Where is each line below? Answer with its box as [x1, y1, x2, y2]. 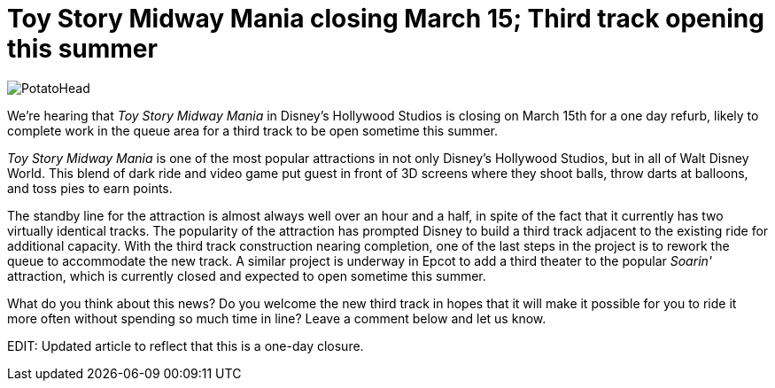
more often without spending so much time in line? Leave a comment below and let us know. [7, 310, 546, 326]
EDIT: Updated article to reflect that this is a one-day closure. [7, 338, 364, 353]
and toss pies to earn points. [7, 180, 173, 196]
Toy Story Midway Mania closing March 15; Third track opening [7, 4, 764, 34]
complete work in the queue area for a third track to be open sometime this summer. [7, 122, 498, 138]
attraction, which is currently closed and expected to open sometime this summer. [7, 268, 486, 283]
